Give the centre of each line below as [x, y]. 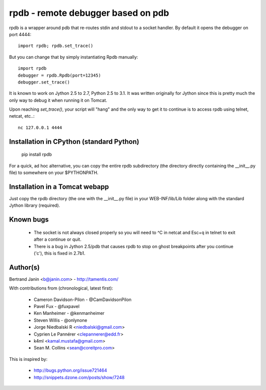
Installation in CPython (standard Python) [74, 142]
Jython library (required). [34, 206]
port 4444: [20, 34]
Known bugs [29, 220]
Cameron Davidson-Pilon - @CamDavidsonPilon [83, 300]
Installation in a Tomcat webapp [59, 187]
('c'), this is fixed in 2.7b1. [60, 253]
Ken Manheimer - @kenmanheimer [69, 313]
